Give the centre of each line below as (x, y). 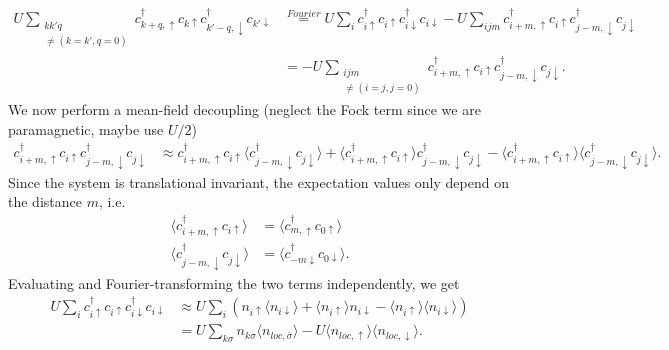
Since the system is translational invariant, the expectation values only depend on (258, 181)
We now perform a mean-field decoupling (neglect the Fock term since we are (244, 109)
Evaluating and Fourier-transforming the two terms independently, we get (234, 282)
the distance (45, 201)
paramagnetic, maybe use (86, 128)
